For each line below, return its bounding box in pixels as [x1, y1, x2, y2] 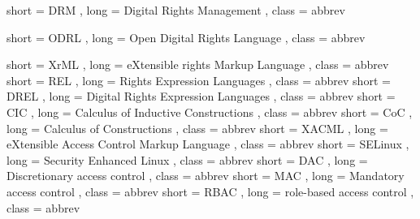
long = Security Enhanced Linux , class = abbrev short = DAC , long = [6, 151, 368, 168]
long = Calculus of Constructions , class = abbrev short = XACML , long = [6, 119, 388, 136]
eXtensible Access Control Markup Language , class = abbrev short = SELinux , [6, 135, 409, 152]
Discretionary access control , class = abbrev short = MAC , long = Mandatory [6, 167, 405, 184]
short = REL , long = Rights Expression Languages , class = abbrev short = [6, 71, 391, 88]
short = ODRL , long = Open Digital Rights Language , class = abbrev [6, 28, 366, 45]
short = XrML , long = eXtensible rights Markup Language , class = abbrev [6, 56, 389, 73]
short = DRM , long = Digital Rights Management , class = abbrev [6, 2, 345, 18]
